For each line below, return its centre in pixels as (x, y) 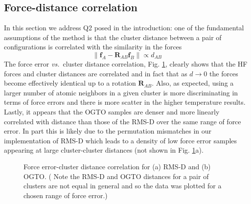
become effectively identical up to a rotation (70, 83)
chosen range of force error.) (66, 195)
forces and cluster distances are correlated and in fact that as (96, 73)
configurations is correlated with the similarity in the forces (93, 47)
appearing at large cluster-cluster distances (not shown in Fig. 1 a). (104, 150)
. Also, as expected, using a (193, 83)
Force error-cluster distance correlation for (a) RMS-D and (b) (117, 166)
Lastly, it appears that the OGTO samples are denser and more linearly (112, 111)
